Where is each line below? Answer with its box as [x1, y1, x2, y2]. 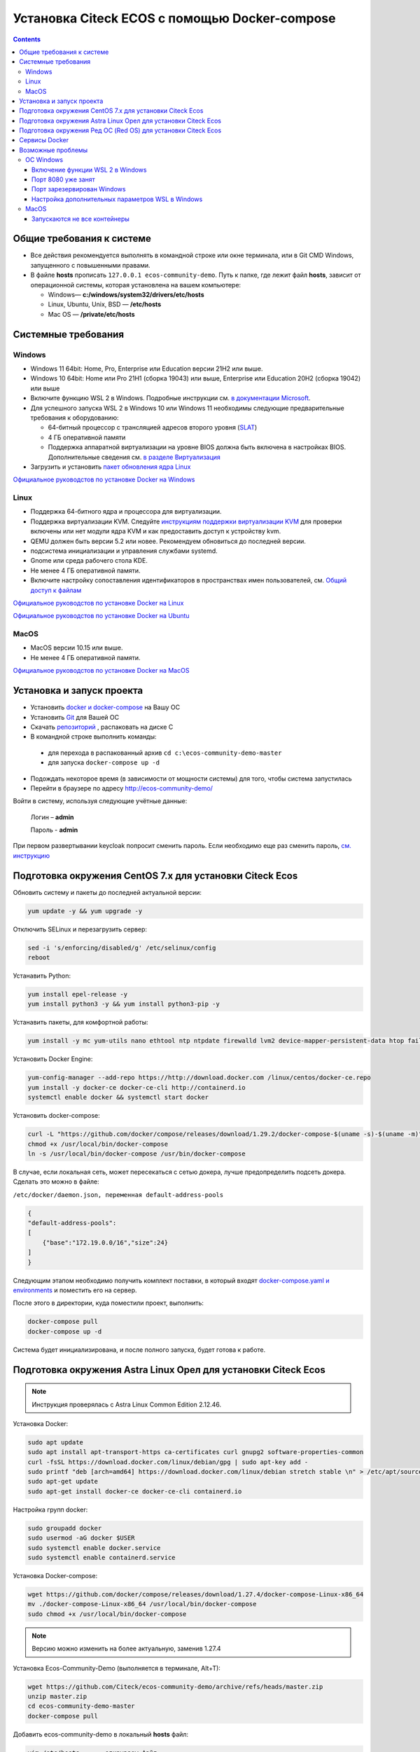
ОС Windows [25, 156, 63, 164]
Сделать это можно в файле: [13, 1177, 99, 1186]
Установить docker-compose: [13, 1111, 101, 1120]
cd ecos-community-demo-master [27, 1702, 136, 1710]
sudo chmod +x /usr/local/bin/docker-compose [27, 1610, 187, 1618]
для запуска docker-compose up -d [48, 758, 160, 767]
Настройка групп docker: [13, 1505, 88, 1514]
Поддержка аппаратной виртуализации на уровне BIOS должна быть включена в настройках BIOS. [48, 443, 346, 451]
